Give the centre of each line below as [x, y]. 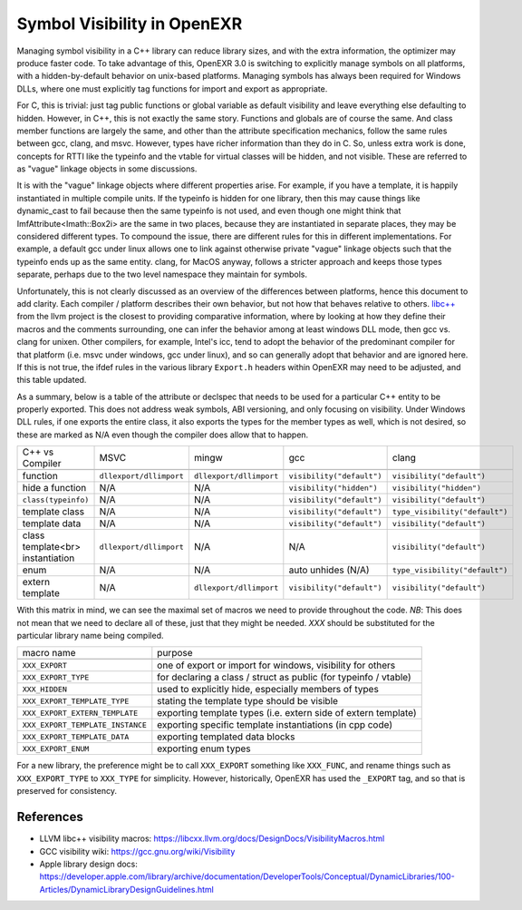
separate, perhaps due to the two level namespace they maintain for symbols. [162, 274]
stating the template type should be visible [248, 701]
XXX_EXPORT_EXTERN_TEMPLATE [80, 713]
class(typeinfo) [56, 499]
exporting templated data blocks [226, 737]
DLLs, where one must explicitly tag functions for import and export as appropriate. [172, 88]
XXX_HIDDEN [45, 689]
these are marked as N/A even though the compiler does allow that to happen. [163, 435]
